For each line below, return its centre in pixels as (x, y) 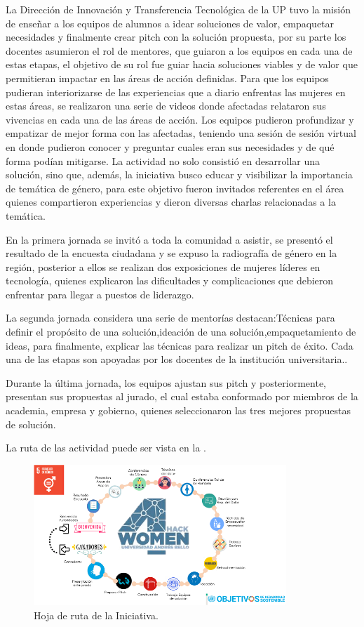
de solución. (31, 424)
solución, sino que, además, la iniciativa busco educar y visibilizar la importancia (179, 174)
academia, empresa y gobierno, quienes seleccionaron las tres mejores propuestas (178, 410)
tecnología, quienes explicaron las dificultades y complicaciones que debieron (170, 280)
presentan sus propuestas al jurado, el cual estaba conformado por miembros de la (182, 396)
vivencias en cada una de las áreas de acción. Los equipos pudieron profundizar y (180, 119)
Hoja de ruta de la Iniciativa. (96, 615)
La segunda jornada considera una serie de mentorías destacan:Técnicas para (170, 318)
